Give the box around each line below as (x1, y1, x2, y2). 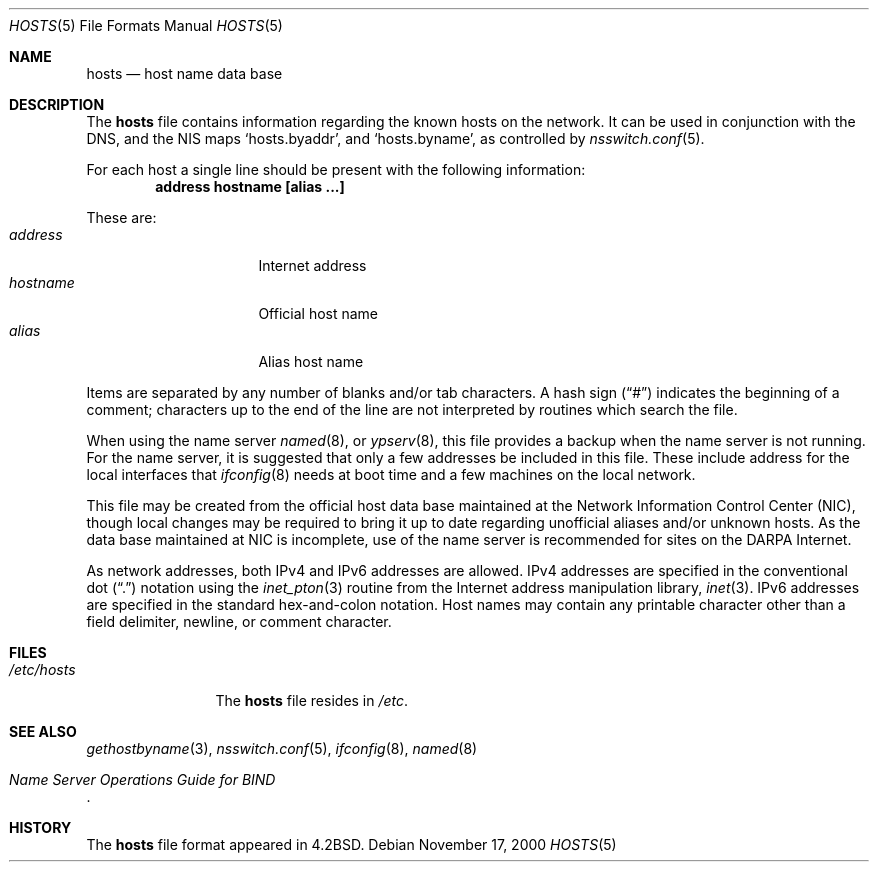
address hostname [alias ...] (155, 178, 345, 195)
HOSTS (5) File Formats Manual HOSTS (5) (9, 17, 283, 34)
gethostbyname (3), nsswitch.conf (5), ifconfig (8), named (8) (86, 740, 478, 757)
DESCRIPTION (9, 96, 105, 113)
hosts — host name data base (86, 65, 283, 82)
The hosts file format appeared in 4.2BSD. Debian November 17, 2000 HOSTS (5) (86, 836, 617, 853)
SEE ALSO (9, 723, 77, 740)
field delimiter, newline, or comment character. (86, 613, 392, 630)
